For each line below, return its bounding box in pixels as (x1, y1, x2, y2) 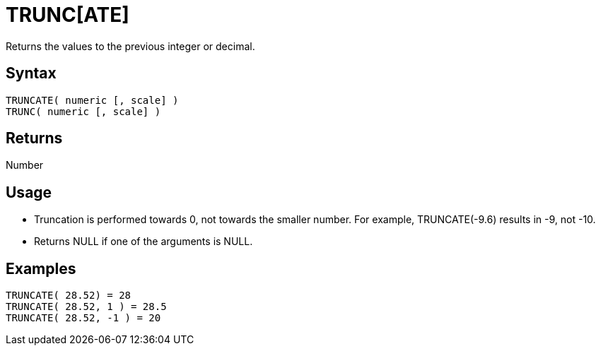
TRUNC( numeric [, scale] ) (6, 105, 161, 117)
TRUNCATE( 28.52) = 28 (6, 290, 132, 302)
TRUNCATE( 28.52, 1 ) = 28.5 (6, 301, 167, 313)
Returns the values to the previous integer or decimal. (6, 40, 255, 52)
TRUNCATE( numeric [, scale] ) (6, 94, 179, 106)
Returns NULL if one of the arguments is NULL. (34, 235, 253, 248)
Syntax (6, 64, 57, 83)
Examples (6, 259, 76, 278)
